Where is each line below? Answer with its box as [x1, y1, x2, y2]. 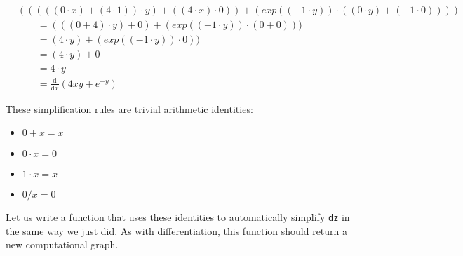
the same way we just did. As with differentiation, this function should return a [6, 223, 348, 238]
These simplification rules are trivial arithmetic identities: [6, 101, 253, 116]
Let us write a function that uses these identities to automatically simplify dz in [6, 210, 350, 224]
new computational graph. [6, 237, 119, 252]
